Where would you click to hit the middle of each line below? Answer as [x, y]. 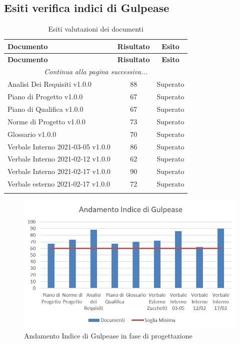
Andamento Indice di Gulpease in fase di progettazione [108, 335]
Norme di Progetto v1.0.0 [46, 121]
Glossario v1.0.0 [32, 134]
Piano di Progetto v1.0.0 [45, 97]
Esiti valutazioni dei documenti [96, 29]
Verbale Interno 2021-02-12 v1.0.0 [59, 159]
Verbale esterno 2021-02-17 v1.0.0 [59, 184]
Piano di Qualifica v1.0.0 [45, 109]
